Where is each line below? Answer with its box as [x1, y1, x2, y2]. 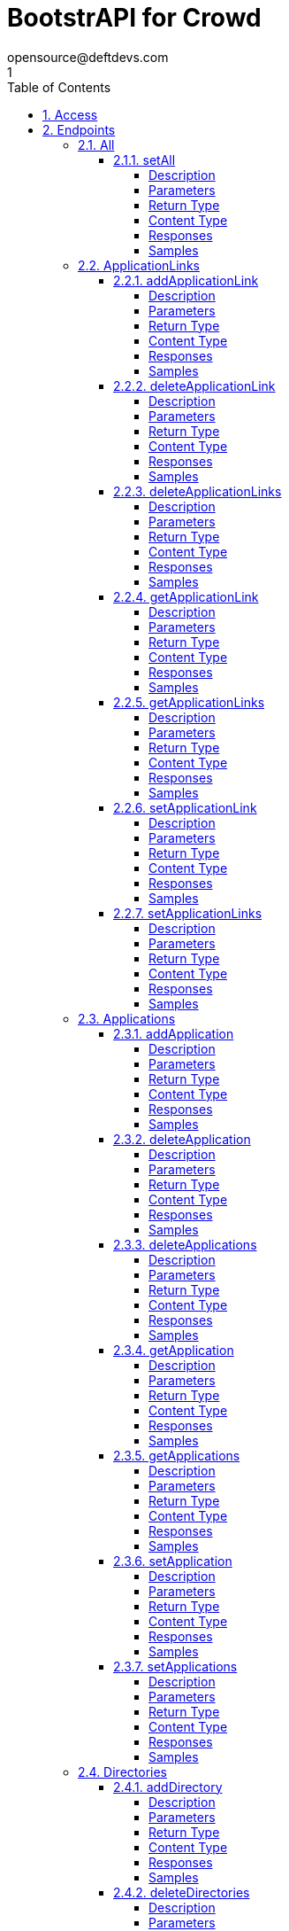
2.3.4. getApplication [113, 1342, 234, 1358]
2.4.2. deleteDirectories [113, 1884, 250, 1900]
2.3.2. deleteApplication [113, 1131, 251, 1147]
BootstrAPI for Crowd [7, 3, 262, 33]
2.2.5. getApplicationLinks [113, 694, 265, 710]
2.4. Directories [78, 1764, 167, 1779]
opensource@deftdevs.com [7, 49, 169, 65]
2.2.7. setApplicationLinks [113, 905, 262, 921]
